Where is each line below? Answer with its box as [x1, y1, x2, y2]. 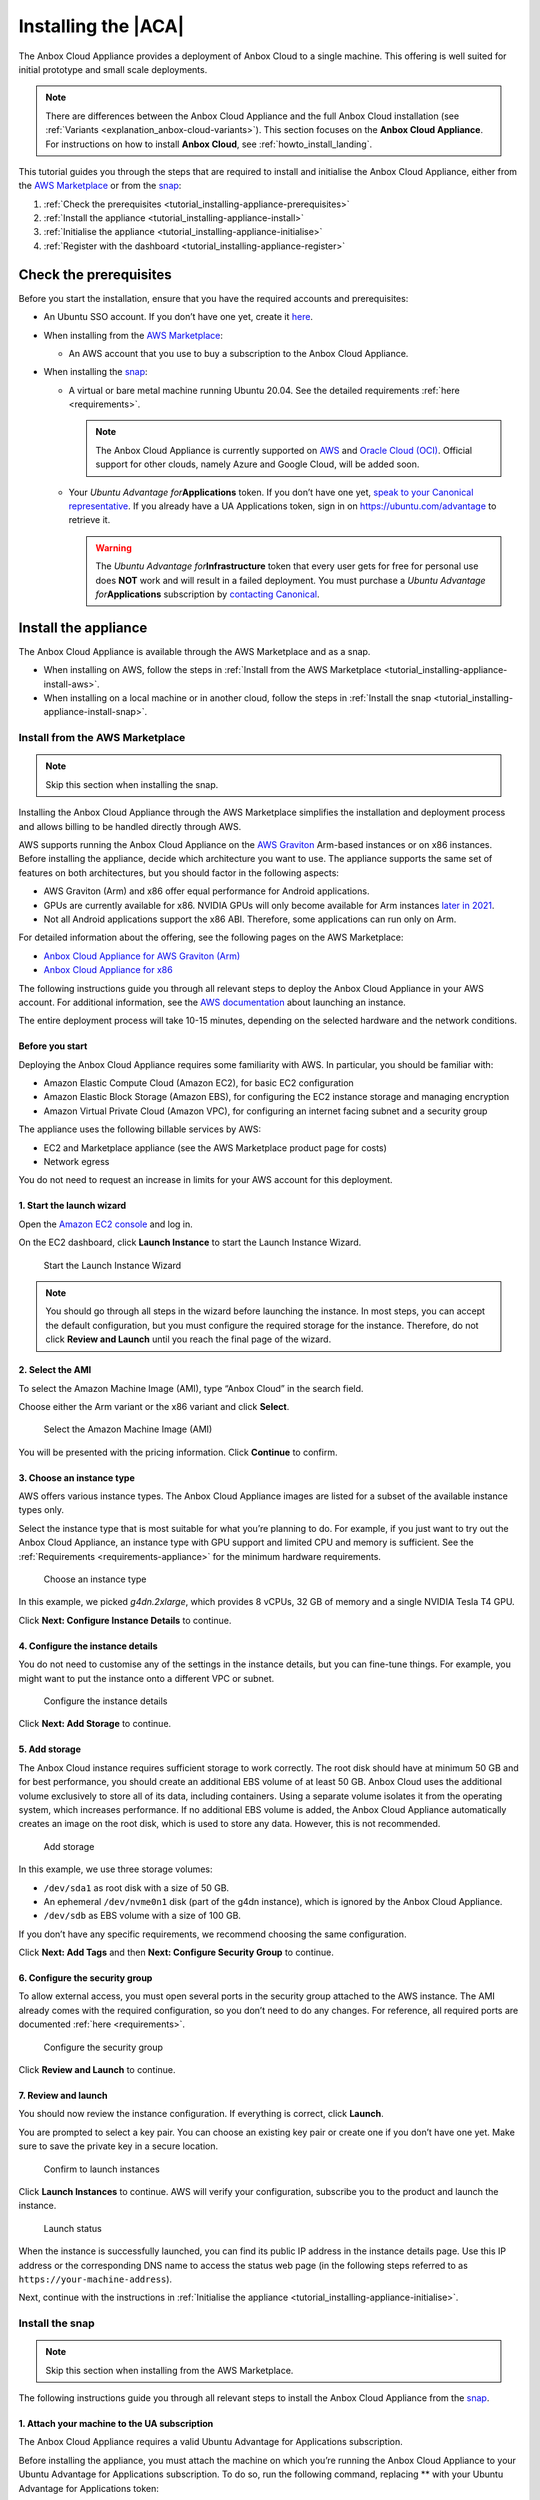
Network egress [43, 1156, 110, 1168]
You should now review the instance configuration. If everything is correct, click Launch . [18, 2108, 384, 2120]
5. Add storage [18, 1743, 82, 1755]
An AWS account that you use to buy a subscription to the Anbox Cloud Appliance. [68, 347, 409, 359]
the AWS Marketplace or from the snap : [18, 180, 182, 192]
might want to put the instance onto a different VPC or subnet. [18, 1672, 275, 1684]
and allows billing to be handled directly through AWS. [18, 820, 242, 832]
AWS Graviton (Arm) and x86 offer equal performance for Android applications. [43, 885, 370, 897]
